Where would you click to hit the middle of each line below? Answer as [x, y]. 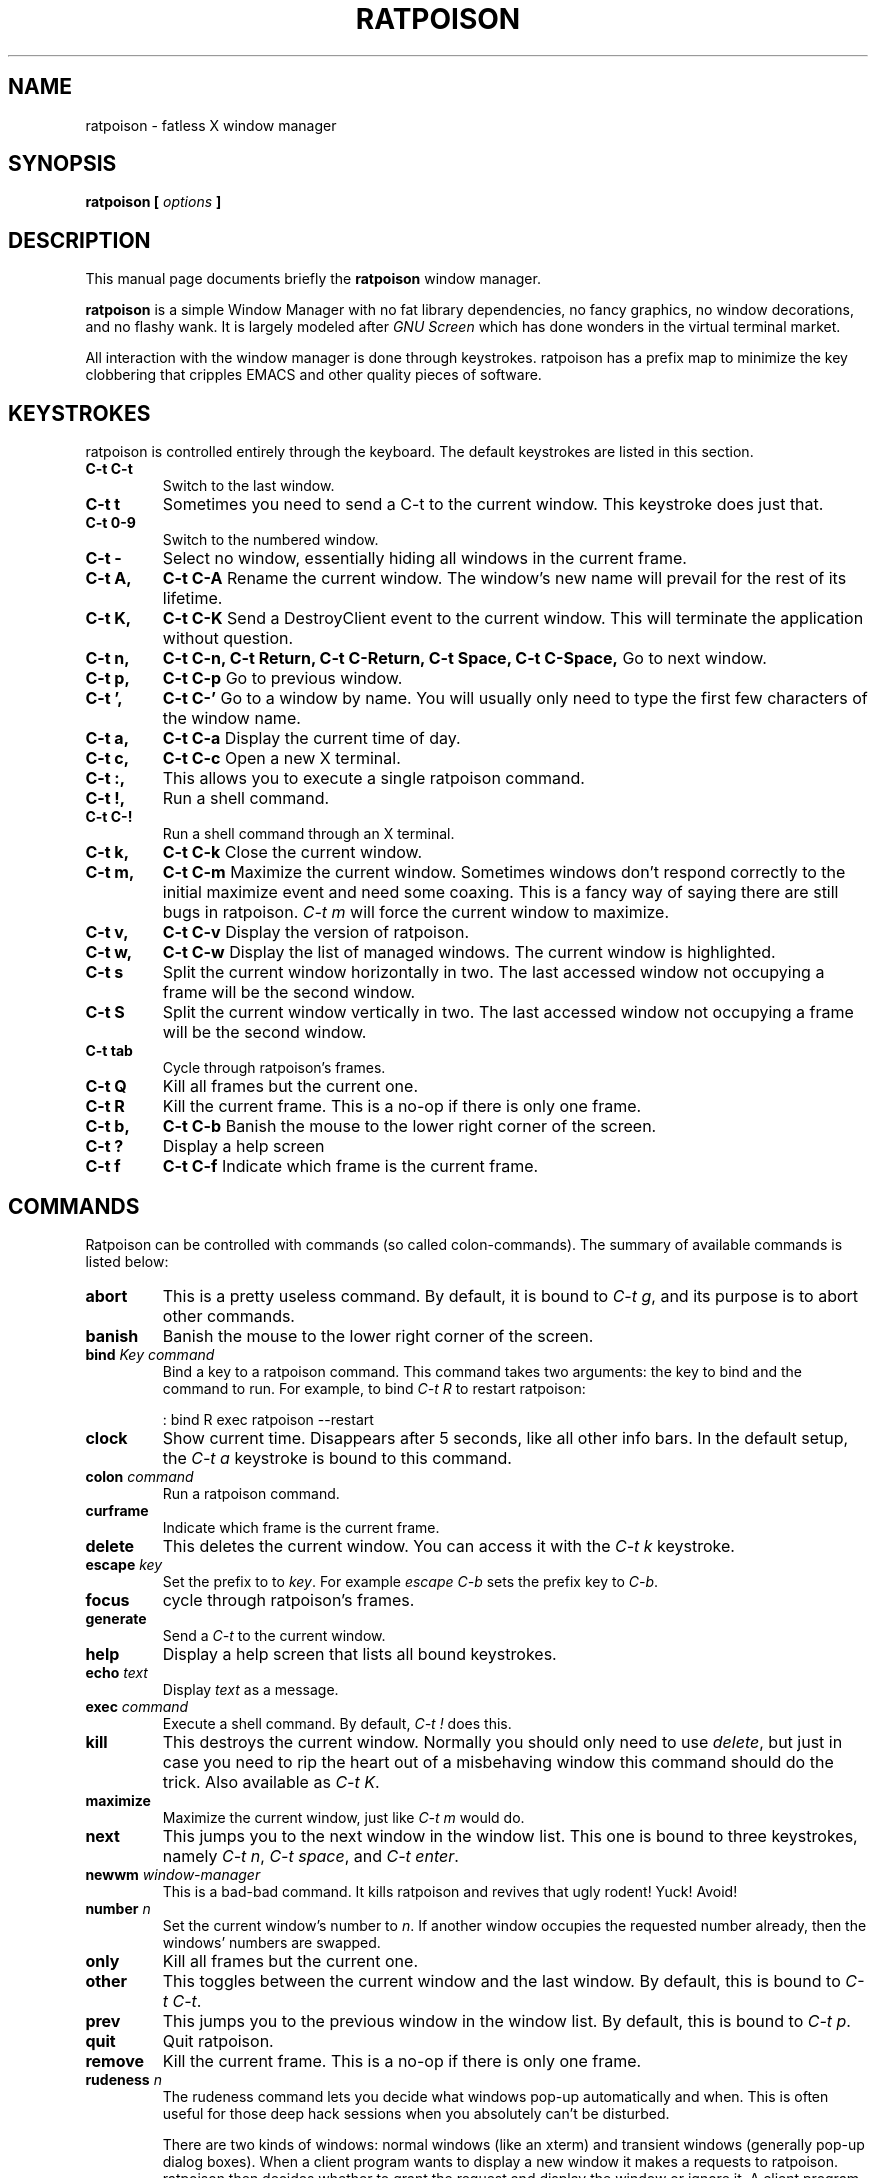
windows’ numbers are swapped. [271, 1942]
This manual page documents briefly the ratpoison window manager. [313, 279]
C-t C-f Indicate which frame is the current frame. [350, 1166]
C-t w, [109, 952]
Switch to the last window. [248, 486]
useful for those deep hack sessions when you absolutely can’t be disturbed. [416, 2113]
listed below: [127, 1261]
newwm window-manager [173, 1874]
